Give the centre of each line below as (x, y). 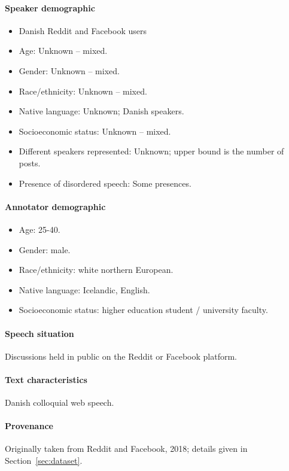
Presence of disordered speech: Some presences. (105, 183)
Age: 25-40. (39, 229)
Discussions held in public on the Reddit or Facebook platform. (121, 356)
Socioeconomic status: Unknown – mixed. (95, 131)
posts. (30, 162)
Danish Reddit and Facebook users (83, 30)
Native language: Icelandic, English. (84, 289)
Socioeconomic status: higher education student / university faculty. (143, 310)
